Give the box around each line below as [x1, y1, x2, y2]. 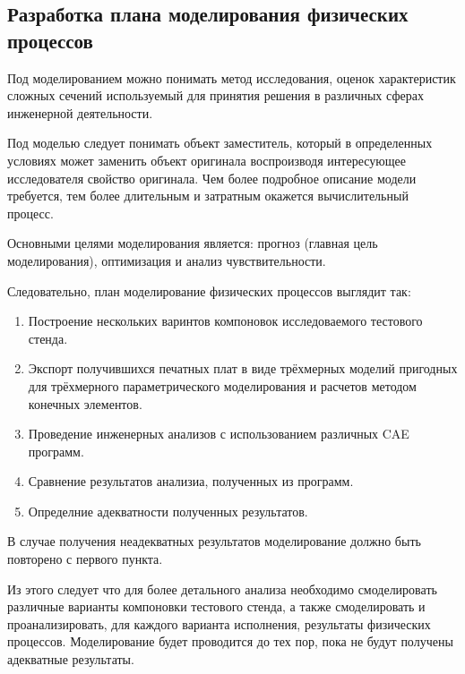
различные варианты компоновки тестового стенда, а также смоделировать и [7, 597, 426, 616]
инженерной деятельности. [7, 103, 153, 122]
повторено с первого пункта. [7, 550, 163, 568]
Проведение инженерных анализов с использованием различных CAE [28, 424, 409, 443]
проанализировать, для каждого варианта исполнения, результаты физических [7, 614, 431, 633]
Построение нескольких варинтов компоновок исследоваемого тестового [28, 311, 423, 330]
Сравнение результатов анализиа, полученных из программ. [28, 472, 354, 491]
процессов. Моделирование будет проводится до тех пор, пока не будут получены [7, 632, 453, 651]
